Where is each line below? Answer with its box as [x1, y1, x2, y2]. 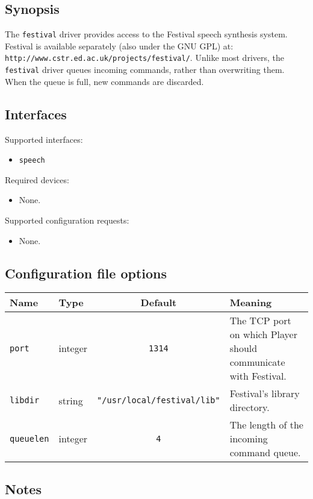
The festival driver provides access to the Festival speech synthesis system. [5, 28, 288, 40]
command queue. [229, 445, 301, 460]
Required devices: [5, 173, 69, 186]
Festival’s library [229, 386, 300, 401]
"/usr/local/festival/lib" [97, 395, 220, 406]
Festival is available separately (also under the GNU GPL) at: [5, 39, 234, 52]
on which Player [229, 327, 297, 342]
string [58, 393, 83, 407]
